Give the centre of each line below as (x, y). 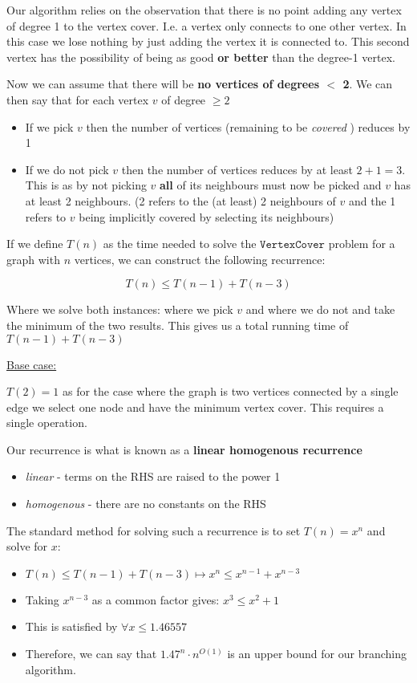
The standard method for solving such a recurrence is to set (154, 530)
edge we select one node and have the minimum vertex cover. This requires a (195, 407)
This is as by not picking (86, 185)
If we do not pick (67, 169)
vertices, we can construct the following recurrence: (200, 259)
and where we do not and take (320, 309)
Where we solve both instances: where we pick (120, 309)
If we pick (49, 126)
